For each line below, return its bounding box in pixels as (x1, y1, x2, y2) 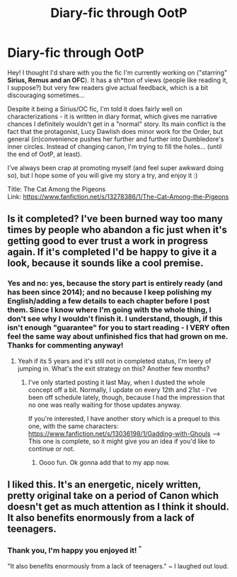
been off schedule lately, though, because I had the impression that (28, 393, 225, 401)
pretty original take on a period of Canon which (7, 490, 219, 502)
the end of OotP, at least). (7, 150, 83, 158)
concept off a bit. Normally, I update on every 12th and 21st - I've (28, 385, 217, 394)
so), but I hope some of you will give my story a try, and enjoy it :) (7, 171, 198, 179)
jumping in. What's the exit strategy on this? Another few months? (17, 364, 210, 373)
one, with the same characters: (28, 422, 119, 430)
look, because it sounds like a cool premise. (7, 257, 204, 269)
